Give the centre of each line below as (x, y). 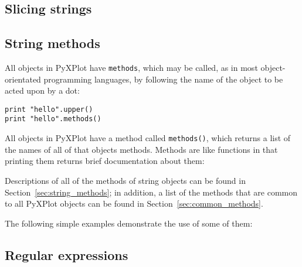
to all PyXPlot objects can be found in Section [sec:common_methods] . (134, 203)
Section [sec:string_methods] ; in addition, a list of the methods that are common (151, 192)
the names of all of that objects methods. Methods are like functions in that (141, 149)
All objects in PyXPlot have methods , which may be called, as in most (131, 67)
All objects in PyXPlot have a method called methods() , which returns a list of (148, 138)
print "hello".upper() (49, 109)
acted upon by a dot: (42, 90)
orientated (23, 79)
